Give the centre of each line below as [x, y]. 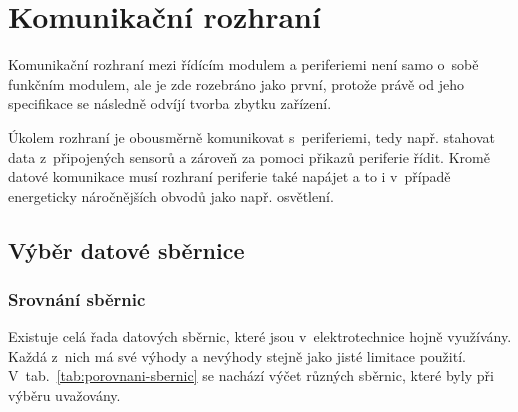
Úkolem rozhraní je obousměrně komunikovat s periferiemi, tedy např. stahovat [251, 136]
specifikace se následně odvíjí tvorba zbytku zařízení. [170, 103]
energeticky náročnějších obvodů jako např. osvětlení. [171, 195]
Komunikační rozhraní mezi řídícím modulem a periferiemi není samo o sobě [243, 64]
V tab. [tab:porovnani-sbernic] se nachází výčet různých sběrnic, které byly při [251, 375]
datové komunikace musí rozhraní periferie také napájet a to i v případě [229, 176]
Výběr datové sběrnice [126, 249]
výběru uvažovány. [64, 395]
